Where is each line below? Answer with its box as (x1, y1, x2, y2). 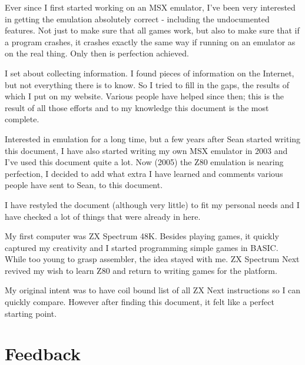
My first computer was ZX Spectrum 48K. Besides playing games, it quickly (5, 230, 279, 242)
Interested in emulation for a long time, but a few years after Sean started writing (5, 132, 301, 145)
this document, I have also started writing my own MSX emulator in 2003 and (5, 144, 288, 156)
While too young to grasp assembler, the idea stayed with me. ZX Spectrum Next (5, 253, 300, 265)
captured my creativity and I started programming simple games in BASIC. (5, 241, 279, 253)
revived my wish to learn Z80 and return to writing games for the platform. (5, 264, 277, 276)
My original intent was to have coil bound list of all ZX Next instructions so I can (5, 284, 301, 296)
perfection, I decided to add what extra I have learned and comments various (5, 167, 283, 179)
